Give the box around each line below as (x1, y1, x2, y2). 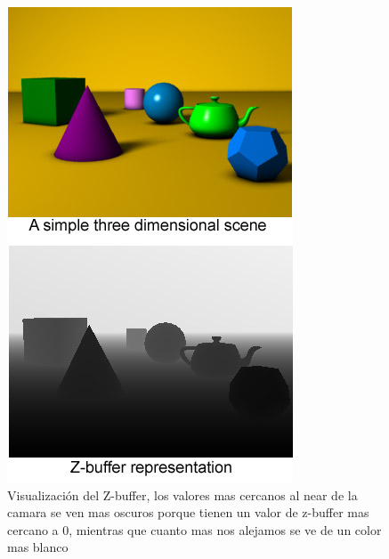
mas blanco (7, 538, 69, 556)
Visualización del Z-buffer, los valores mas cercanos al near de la (7, 485, 358, 504)
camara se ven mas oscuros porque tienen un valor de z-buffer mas (7, 503, 369, 522)
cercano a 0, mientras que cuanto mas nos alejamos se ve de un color (7, 520, 382, 539)
